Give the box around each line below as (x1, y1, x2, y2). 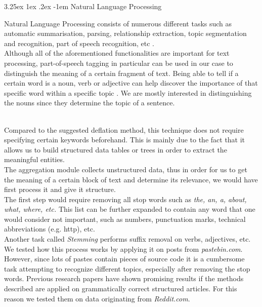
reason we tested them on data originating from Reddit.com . (4, 293, 190, 303)
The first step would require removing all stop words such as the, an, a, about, (4, 194, 247, 204)
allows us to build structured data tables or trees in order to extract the (4, 144, 227, 155)
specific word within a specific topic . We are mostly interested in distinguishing (4, 87, 252, 98)
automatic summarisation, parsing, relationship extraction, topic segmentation (4, 28, 247, 39)
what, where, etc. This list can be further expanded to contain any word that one (4, 204, 255, 214)
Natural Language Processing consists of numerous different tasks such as (4, 18, 232, 28)
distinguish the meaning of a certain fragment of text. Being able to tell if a (4, 67, 239, 78)
